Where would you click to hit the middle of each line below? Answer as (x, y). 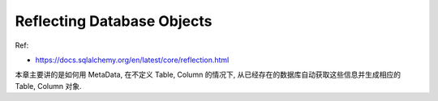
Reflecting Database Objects (114, 21)
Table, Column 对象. (48, 86)
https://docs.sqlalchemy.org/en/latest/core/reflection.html (132, 60)
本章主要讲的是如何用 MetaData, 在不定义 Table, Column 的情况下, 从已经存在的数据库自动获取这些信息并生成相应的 (208, 75)
